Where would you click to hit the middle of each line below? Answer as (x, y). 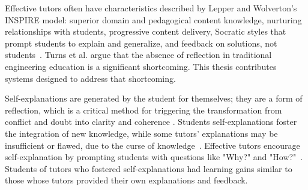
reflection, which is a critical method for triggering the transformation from (143, 110)
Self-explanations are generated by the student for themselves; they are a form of (154, 98)
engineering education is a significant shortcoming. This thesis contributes (141, 66)
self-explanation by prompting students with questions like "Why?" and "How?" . (154, 157)
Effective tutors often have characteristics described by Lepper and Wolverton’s (151, 8)
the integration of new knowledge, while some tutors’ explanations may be (141, 133)
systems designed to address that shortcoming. (90, 78)
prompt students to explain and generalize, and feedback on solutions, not (141, 43)
